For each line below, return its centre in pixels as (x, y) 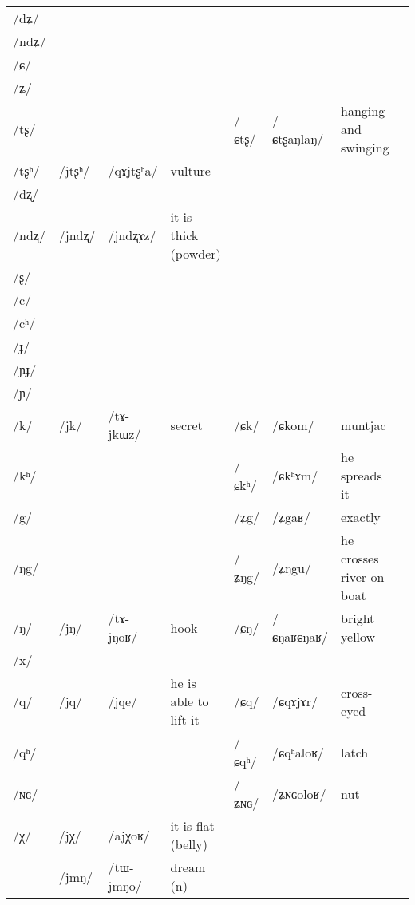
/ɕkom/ (293, 425)
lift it (185, 719)
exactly (361, 517)
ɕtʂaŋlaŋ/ (298, 138)
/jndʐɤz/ (132, 235)
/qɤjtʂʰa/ (133, 170)
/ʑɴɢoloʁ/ (299, 793)
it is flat (192, 826)
